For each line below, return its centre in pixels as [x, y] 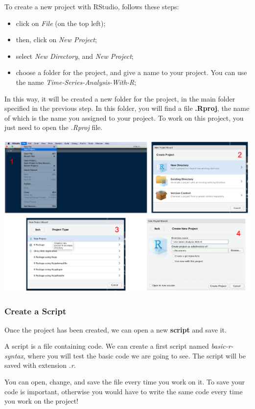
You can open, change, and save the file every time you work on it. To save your [125, 381]
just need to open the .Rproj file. [54, 127]
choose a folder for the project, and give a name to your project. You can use [131, 72]
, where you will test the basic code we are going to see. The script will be [134, 355]
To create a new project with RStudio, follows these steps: [92, 6]
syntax [14, 355]
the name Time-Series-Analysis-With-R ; [76, 82]
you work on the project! [41, 401]
